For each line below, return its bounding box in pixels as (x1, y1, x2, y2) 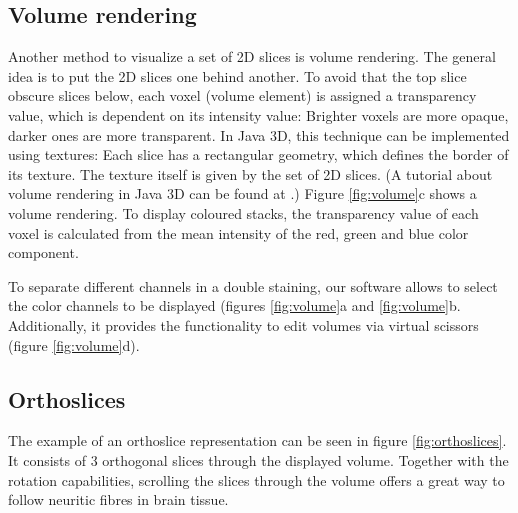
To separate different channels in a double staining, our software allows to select (8, 275, 498, 296)
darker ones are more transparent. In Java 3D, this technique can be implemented (8, 124, 510, 145)
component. (8, 242, 79, 263)
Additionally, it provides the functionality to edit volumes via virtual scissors (8, 314, 479, 335)
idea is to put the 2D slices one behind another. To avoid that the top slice (8, 65, 467, 86)
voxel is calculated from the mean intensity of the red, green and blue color (8, 222, 469, 243)
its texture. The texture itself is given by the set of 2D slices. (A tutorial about (8, 163, 493, 184)
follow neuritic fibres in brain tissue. (8, 489, 229, 510)
